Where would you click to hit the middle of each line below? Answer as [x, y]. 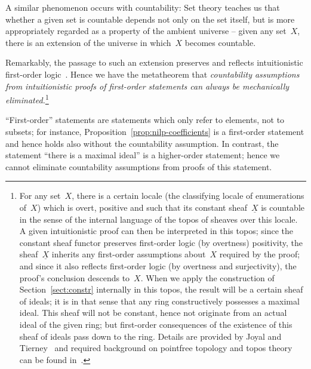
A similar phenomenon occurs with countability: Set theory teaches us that [143, 7]
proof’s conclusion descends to [75, 277]
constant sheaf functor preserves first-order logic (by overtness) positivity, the [161, 242]
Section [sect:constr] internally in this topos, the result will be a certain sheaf [161, 289]
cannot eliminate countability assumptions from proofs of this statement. [139, 166]
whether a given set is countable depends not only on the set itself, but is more [150, 19]
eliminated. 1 [27, 99]
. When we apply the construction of [207, 277]
